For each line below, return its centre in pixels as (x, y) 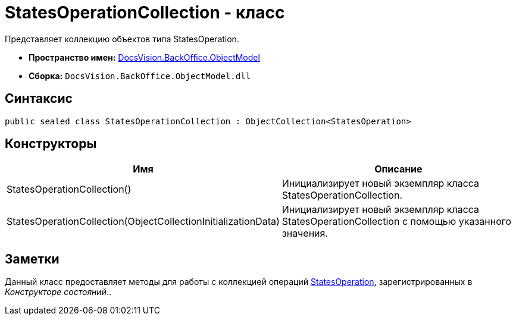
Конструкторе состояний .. (58, 292)
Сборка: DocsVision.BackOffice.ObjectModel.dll (140, 76)
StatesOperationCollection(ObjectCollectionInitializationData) (143, 222)
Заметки (32, 259)
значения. (305, 233)
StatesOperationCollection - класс (145, 12)
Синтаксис (39, 99)
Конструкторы (51, 144)
